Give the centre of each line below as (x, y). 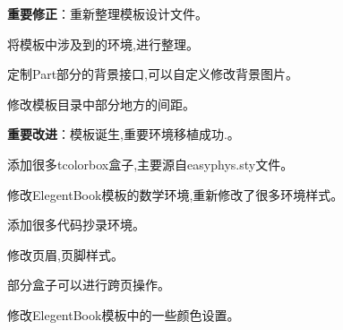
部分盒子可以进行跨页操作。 (89, 285)
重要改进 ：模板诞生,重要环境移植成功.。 (124, 134)
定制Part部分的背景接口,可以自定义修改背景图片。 (153, 74)
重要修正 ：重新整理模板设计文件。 (107, 13)
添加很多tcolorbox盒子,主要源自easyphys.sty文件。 (150, 164)
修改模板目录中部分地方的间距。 (101, 104)
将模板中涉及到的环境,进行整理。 (103, 43)
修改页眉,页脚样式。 (65, 254)
